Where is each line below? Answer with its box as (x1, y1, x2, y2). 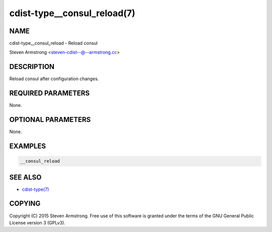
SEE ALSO (9, 173, 42, 182)
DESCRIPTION (9, 63, 55, 71)
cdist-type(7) (22, 186, 49, 192)
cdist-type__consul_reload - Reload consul (9, 40, 98, 46)
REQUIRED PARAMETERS (9, 89, 90, 98)
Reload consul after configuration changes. (9, 76, 99, 82)
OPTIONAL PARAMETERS (9, 115, 91, 124)
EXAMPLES (9, 142, 46, 150)
